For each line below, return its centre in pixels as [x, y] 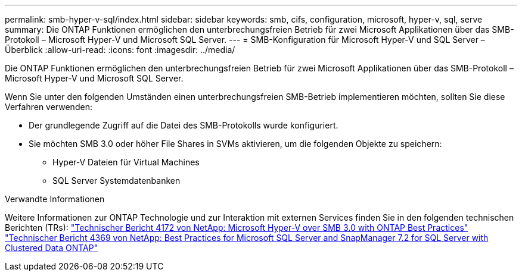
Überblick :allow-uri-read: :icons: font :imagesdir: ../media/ [120, 50]
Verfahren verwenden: [49, 107]
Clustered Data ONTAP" [52, 248]
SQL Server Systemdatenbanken [116, 181]
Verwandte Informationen [55, 199]
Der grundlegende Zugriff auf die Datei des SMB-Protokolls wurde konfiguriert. [184, 125]
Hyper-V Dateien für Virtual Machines [126, 162]
